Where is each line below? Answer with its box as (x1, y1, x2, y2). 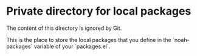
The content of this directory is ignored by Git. (6, 24, 122, 32)
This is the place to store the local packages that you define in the (6, 36, 171, 43)
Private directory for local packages (6, 4, 192, 18)
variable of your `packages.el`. (33, 43, 111, 50)
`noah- (172, 36, 190, 43)
